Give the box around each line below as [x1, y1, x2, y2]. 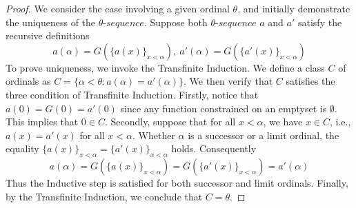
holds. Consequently [171, 141, 257, 156]
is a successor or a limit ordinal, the [188, 127, 339, 142]
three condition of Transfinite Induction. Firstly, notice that [6, 87, 259, 101]
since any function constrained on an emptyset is [120, 101, 327, 115]
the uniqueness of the [6, 14, 96, 29]
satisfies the [286, 74, 335, 88]
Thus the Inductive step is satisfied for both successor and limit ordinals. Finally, [6, 176, 348, 190]
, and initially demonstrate [237, 1, 350, 15]
